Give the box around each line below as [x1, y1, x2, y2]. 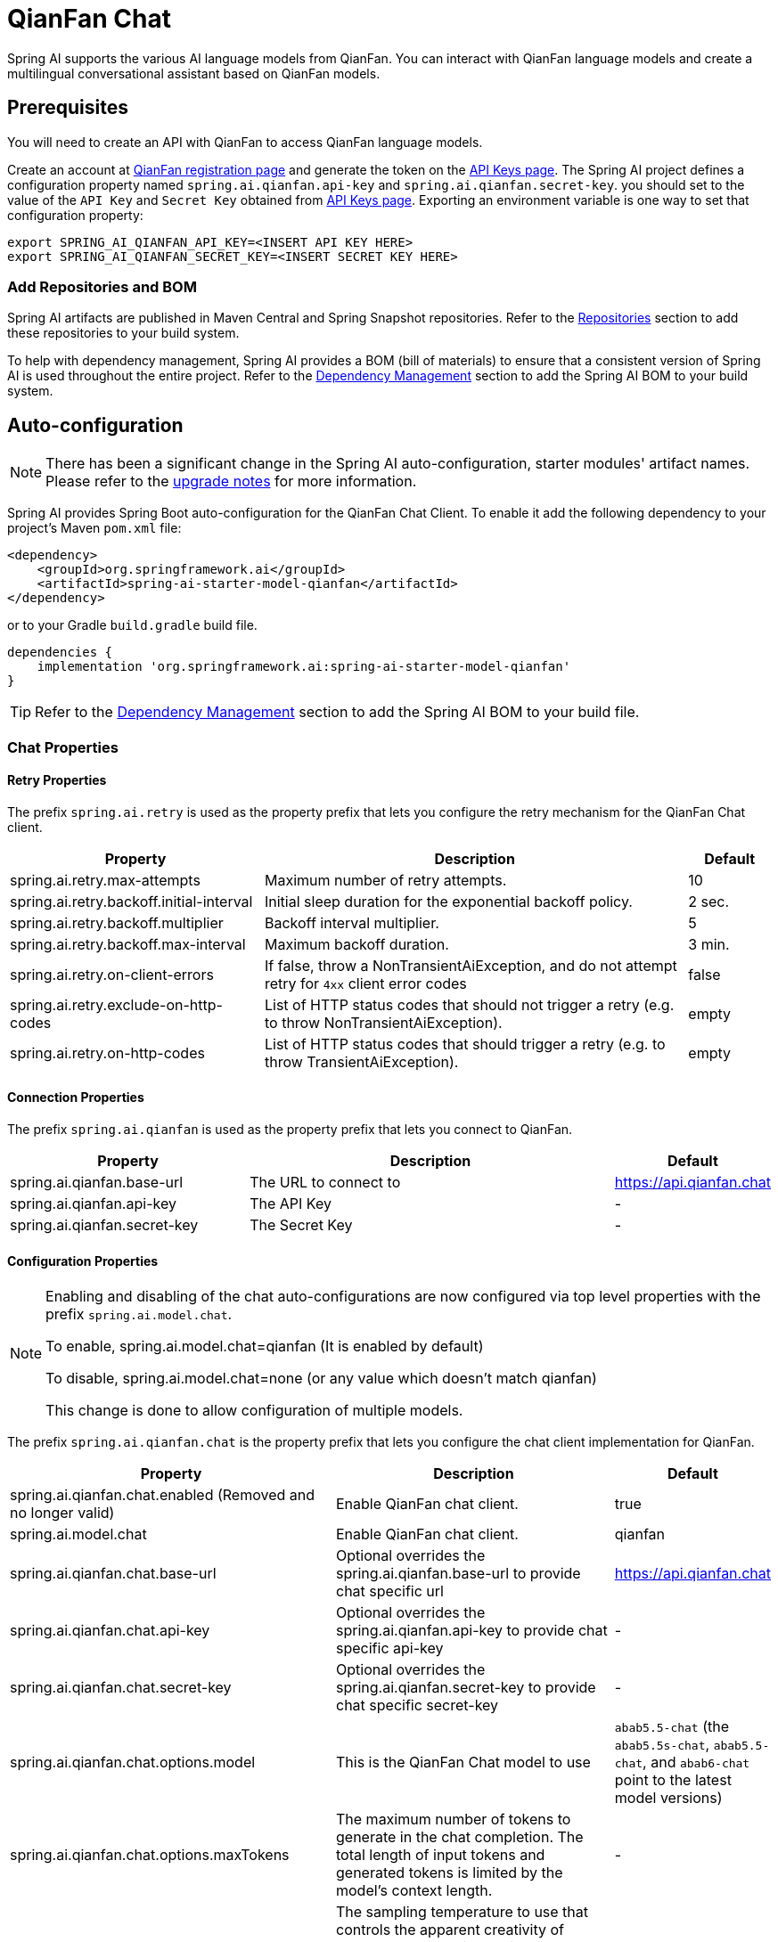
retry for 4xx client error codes [264, 974, 467, 992]
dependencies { [7, 645, 113, 660]
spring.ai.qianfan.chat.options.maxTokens [10, 1846, 290, 1864]
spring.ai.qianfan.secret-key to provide [336, 1678, 596, 1697]
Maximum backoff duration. [264, 934, 449, 953]
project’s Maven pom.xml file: [7, 520, 182, 536]
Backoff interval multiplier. [264, 913, 439, 932]
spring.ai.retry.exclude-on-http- [10, 995, 223, 1014]
